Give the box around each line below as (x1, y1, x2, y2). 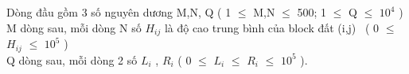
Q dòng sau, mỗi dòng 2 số (6, 51, 138, 68)
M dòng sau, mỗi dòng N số (6, 19, 142, 35)
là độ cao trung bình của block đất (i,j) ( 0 (164, 19, 380, 35)
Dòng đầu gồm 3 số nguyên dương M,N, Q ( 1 (6, 4, 232, 20)
